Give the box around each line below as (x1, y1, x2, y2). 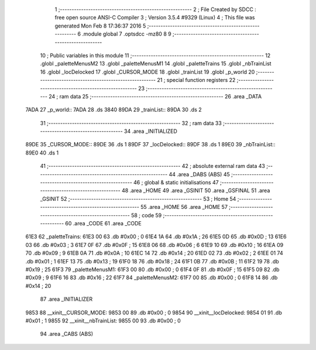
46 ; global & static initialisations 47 (133, 179, 219, 186)
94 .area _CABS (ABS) (40, 331, 94, 338)
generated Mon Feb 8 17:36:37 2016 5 (54, 22, 146, 29)
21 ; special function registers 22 (157, 77, 236, 84)
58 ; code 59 (130, 211, 162, 219)
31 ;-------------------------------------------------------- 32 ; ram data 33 (40, 119, 222, 126)
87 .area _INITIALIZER (40, 296, 93, 303)
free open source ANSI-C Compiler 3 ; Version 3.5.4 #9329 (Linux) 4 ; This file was (54, 14, 255, 21)
